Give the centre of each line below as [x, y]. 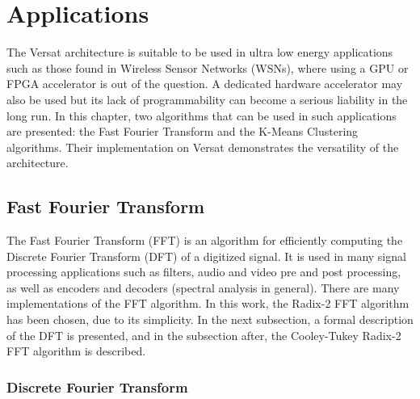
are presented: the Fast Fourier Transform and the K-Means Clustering [183, 131]
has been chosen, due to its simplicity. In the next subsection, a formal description [210, 319]
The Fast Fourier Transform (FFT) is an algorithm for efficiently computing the [205, 240]
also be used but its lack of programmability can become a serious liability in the [207, 99]
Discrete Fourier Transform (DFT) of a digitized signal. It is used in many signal [206, 256]
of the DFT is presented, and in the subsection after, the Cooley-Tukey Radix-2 [204, 335]
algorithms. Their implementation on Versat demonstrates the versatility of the [203, 147]
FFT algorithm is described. [76, 351]
